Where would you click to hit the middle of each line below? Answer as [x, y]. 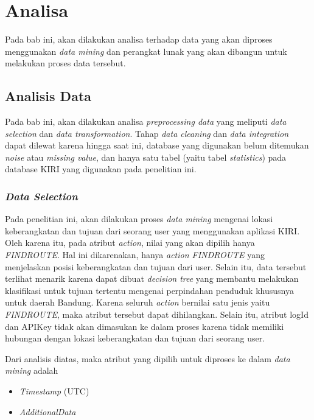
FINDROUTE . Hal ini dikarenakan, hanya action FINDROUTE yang [135, 255]
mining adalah [32, 370]
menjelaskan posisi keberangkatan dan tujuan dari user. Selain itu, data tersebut [156, 266]
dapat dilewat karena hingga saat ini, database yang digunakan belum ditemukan [157, 145]
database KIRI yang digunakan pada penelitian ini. [101, 169]
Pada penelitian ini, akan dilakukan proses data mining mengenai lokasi [139, 219]
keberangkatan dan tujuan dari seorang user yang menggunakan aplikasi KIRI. [152, 230]
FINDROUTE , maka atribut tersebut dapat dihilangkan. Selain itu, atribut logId [157, 314]
